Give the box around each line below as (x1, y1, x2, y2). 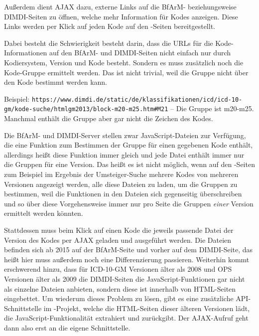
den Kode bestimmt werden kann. (4, 77, 108, 87)
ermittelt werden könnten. (4, 208, 83, 218)
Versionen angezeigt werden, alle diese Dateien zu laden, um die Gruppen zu (4, 178, 238, 189)
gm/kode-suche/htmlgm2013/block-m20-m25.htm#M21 (4, 106, 168, 113)
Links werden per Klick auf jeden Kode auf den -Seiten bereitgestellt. (4, 21, 215, 31)
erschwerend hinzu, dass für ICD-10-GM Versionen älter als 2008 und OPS (4, 264, 232, 274)
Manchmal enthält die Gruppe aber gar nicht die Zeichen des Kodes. (4, 113, 213, 124)
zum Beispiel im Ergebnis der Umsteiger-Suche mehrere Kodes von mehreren (4, 169, 239, 179)
